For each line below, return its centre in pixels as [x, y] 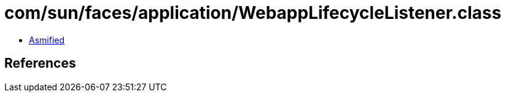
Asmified [47, 40]
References [40, 63]
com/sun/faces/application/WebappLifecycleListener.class [253, 13]
